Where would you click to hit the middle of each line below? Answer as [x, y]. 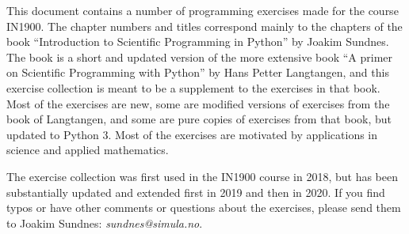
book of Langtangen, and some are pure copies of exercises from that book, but [199, 119]
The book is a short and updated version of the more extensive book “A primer [200, 57]
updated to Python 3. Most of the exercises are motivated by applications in [192, 134]
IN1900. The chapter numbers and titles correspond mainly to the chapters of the [204, 26]
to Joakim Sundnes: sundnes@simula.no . [105, 223]
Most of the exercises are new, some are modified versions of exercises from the [198, 103]
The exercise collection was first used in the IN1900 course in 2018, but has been [203, 176]
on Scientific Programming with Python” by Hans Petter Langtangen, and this [198, 72]
